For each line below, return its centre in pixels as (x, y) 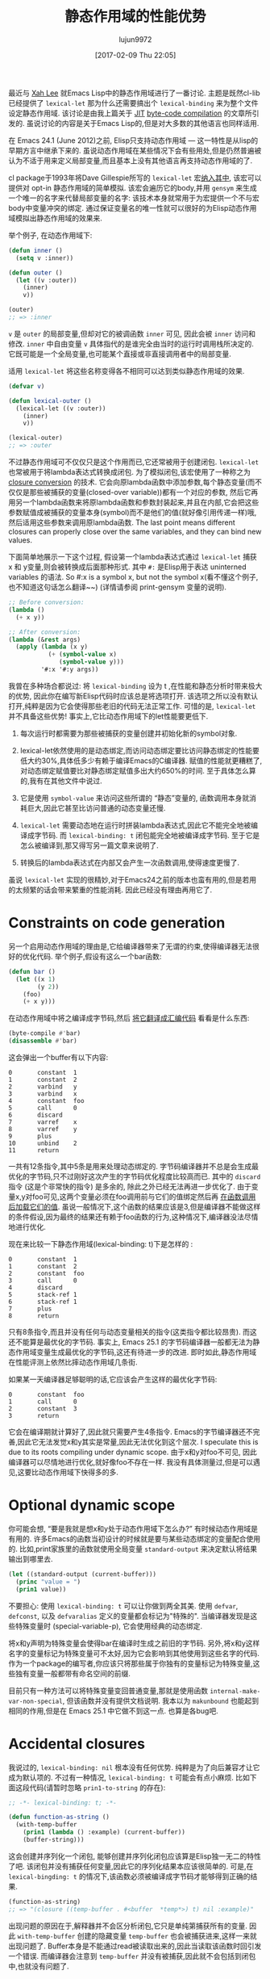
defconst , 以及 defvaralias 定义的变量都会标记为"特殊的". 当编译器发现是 (129, 1616)
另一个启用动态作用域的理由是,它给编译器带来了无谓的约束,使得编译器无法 (131, 946)
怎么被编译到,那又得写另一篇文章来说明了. (89, 845)
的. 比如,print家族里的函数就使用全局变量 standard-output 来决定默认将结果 (133, 1549)
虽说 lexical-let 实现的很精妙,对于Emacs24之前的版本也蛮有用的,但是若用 (132, 879)
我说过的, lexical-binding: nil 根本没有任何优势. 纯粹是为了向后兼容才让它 (134, 1767)
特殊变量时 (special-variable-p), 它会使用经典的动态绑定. (109, 1626)
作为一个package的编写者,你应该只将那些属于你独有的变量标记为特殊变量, (131, 1663)
